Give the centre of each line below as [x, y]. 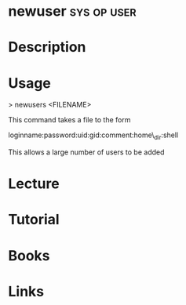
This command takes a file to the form [69, 120]
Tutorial [34, 220]
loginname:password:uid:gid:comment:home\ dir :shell [93, 136]
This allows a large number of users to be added [86, 152]
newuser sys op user [72, 11]
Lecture [34, 184]
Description [47, 47]
